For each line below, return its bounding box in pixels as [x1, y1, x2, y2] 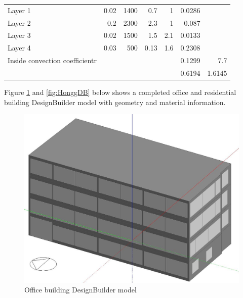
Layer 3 [8, 30, 31, 40]
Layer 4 [8, 42, 31, 53]
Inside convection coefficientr [8, 55, 97, 66]
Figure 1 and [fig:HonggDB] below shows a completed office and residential [4, 87, 236, 97]
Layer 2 [8, 17, 31, 28]
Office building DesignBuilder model [24, 284, 137, 295]
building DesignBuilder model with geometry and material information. [4, 96, 226, 107]
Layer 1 [8, 5, 31, 15]
